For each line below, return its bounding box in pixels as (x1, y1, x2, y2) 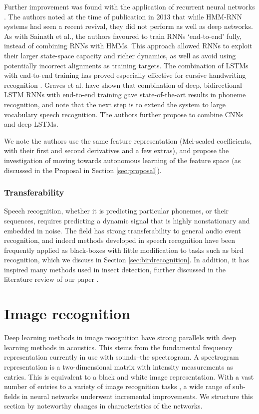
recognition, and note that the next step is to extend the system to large (4, 99, 226, 109)
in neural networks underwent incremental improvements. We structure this (21, 391, 253, 401)
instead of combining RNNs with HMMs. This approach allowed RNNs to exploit (4, 40, 253, 51)
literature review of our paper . (4, 274, 99, 284)
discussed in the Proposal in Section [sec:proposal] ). (4, 165, 162, 175)
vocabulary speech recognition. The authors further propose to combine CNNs (4, 109, 244, 119)
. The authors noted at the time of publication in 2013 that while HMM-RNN (4, 11, 243, 21)
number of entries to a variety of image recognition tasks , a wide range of (4, 381, 231, 392)
